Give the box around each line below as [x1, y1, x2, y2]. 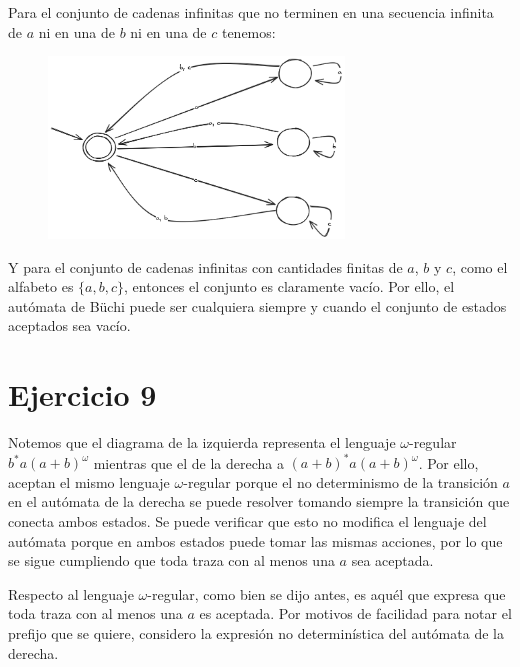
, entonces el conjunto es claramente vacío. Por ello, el [124, 276, 455, 297]
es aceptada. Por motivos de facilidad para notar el [199, 603, 512, 624]
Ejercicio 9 [8, 374, 157, 415]
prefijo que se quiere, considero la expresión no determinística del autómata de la [8, 623, 504, 644]
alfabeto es [8, 276, 74, 297]
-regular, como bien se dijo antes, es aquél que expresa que [147, 583, 506, 604]
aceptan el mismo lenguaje [8, 471, 170, 492]
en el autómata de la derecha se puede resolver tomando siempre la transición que [8, 491, 510, 512]
